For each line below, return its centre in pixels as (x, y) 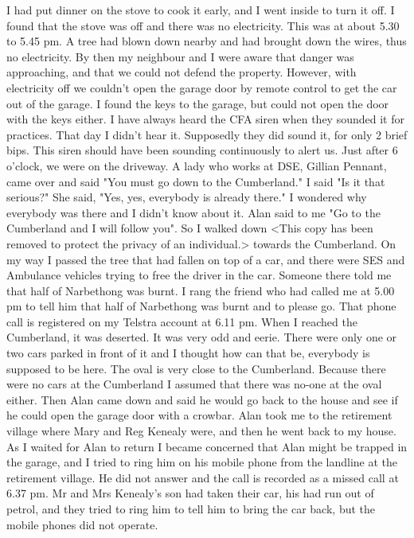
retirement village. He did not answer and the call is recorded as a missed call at (203, 477)
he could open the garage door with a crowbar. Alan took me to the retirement (199, 415)
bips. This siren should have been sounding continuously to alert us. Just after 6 (202, 150)
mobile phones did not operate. (82, 524)
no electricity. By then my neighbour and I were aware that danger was (180, 56)
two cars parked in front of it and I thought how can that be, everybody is (188, 353)
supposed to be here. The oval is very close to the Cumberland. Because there (196, 368)
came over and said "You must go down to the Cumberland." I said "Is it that (196, 181)
